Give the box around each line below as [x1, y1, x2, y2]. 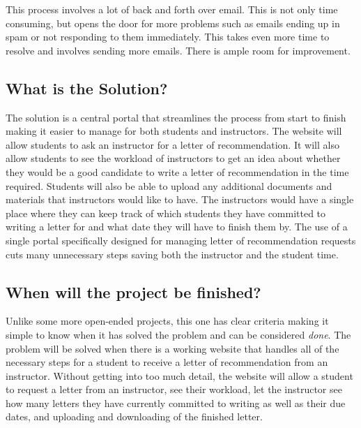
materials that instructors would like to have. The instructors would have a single [6, 192, 354, 207]
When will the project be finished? [6, 281, 261, 302]
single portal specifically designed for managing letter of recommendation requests [6, 233, 356, 247]
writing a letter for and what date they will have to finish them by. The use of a [6, 219, 348, 234]
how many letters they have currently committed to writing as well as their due [6, 395, 346, 410]
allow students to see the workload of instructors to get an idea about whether [6, 151, 341, 165]
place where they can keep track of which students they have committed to [6, 205, 326, 220]
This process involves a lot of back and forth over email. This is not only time [6, 2, 338, 16]
